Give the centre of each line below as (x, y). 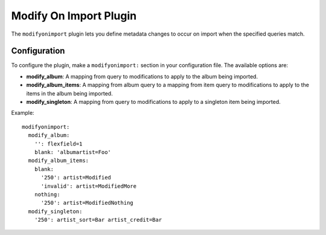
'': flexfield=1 (58, 144)
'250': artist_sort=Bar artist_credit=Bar (98, 220)
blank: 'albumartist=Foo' (73, 152)
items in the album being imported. (69, 93)
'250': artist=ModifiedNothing (87, 203)
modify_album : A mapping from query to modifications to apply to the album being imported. (142, 76)
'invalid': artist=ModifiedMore (89, 186)
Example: (23, 113)
